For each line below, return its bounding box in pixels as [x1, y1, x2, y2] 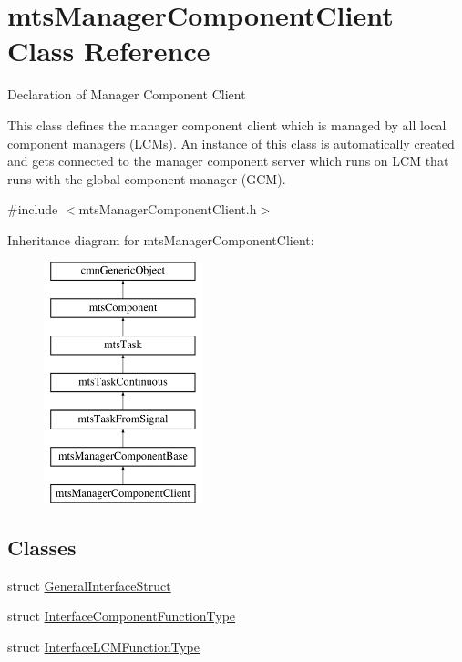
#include [7, 200, 58, 219]
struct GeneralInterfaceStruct [7, 575, 171, 595]
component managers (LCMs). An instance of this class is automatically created [7, 133, 455, 152]
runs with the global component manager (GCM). [7, 169, 286, 188]
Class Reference [7, 32, 210, 69]
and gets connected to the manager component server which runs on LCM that [7, 151, 449, 171]
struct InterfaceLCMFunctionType [7, 637, 200, 657]
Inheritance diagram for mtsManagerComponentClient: [7, 230, 314, 249]
